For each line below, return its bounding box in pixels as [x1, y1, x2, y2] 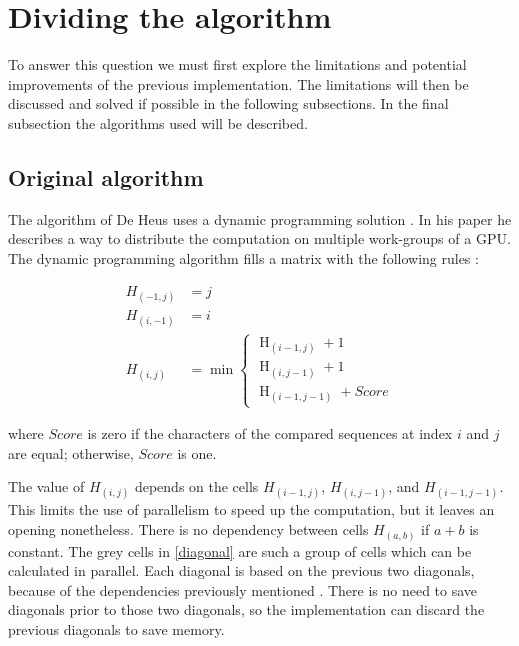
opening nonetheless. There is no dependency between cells [8, 519, 369, 540]
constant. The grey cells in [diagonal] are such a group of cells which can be [8, 540, 472, 561]
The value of [8, 476, 85, 497]
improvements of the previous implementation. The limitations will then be [8, 73, 469, 94]
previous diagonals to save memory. [8, 618, 225, 639]
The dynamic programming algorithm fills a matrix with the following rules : [8, 247, 479, 268]
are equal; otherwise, [8, 442, 134, 463]
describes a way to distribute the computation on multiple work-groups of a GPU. [8, 228, 511, 249]
